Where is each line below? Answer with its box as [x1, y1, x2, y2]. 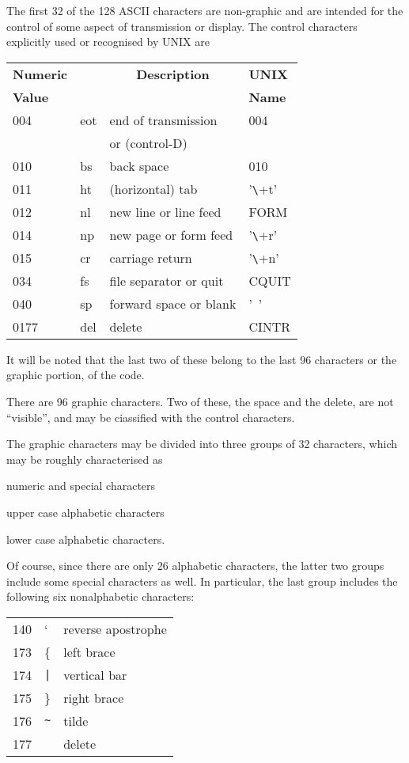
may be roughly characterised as [6, 450, 163, 467]
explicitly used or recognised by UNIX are [6, 33, 210, 50]
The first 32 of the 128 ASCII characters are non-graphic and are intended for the [6, 2, 403, 18]
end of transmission [109, 110, 218, 129]
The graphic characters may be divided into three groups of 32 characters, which [6, 435, 397, 452]
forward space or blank [109, 294, 237, 313]
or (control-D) [109, 133, 187, 152]
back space [109, 156, 169, 175]
